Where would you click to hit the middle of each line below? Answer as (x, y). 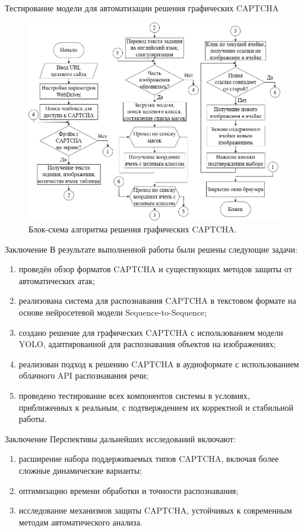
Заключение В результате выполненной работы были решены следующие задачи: (151, 249)
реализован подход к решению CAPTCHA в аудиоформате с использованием (159, 363)
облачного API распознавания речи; (83, 375)
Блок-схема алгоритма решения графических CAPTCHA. (133, 229)
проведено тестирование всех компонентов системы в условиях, (134, 395)
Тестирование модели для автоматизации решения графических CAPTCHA (142, 8)
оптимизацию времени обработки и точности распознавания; (129, 490)
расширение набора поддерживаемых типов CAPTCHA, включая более (149, 459)
